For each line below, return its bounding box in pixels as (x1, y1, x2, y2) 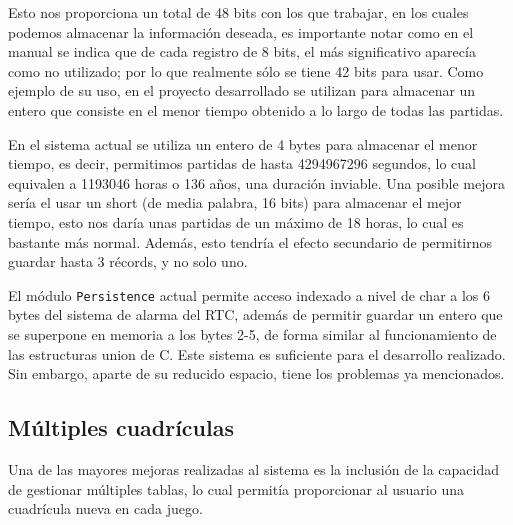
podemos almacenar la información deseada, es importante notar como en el (8, 21, 474, 42)
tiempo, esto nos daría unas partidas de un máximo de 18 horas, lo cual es (8, 211, 464, 232)
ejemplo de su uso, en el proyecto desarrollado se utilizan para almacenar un (8, 80, 476, 101)
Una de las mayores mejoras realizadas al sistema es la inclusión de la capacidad (8, 458, 500, 479)
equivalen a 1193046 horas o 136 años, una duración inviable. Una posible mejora (8, 172, 505, 193)
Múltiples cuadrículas (8, 412, 234, 443)
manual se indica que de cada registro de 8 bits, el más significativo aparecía (8, 41, 476, 62)
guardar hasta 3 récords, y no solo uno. (8, 251, 248, 272)
